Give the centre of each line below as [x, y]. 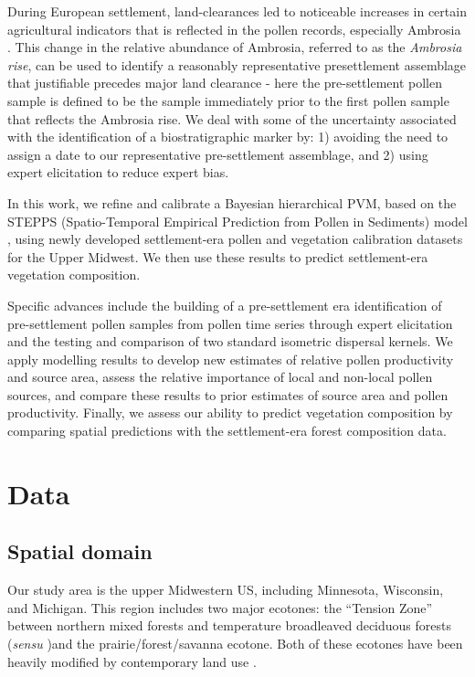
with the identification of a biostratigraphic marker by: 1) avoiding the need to [228, 137]
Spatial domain [80, 551]
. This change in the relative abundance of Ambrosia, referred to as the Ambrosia [235, 47]
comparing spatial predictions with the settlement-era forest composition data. [227, 431]
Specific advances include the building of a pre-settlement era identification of [225, 305]
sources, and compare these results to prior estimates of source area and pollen [228, 394]
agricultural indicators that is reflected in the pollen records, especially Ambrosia [234, 29]
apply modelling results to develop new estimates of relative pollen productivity [231, 359]
